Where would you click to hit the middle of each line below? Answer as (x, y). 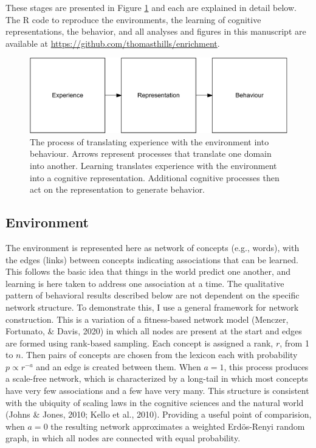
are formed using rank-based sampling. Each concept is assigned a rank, (139, 343)
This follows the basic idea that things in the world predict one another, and (148, 271)
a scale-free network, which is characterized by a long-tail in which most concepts (157, 378)
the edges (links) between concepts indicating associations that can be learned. (152, 259)
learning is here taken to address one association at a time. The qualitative (145, 283)
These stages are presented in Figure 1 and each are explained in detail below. (151, 7)
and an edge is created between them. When (118, 366)
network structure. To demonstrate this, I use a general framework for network (152, 307)
